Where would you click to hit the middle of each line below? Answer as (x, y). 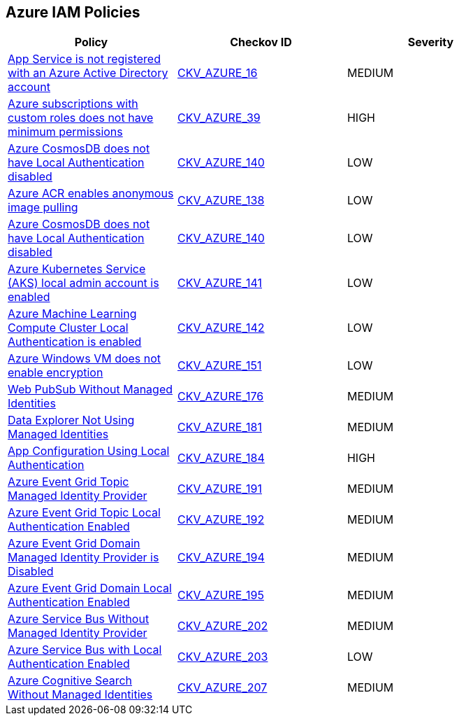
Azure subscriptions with (73, 104)
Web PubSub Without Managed (90, 390)
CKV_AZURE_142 (221, 328)
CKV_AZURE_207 (222, 688)
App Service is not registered (84, 59)
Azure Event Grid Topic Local (84, 513)
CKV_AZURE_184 (221, 458)
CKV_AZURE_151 (219, 366)
